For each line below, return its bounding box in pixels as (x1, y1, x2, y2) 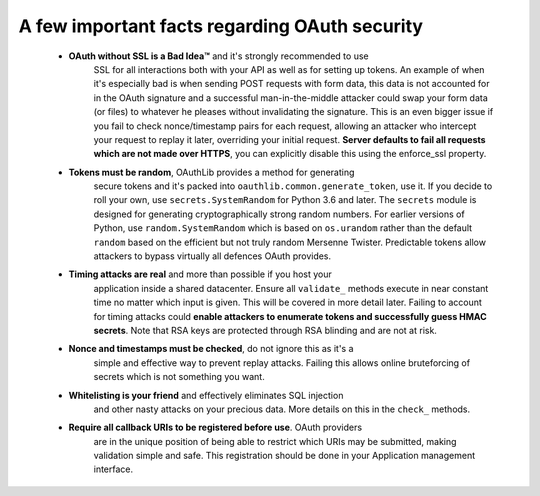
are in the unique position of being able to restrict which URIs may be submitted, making (93, 435, 457, 447)
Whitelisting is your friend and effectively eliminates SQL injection (68, 389, 344, 401)
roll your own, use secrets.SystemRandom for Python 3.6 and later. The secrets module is (93, 194, 477, 206)
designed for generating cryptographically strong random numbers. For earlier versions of (93, 208, 465, 220)
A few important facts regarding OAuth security (18, 15, 424, 37)
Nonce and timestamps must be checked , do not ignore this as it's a (68, 343, 354, 355)
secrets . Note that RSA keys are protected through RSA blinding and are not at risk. (93, 324, 437, 336)
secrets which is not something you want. (93, 371, 265, 383)
